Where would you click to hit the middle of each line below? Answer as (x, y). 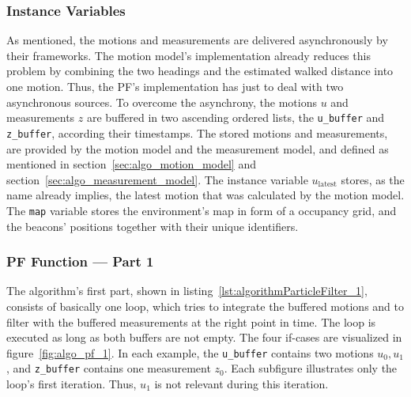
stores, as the (373, 179)
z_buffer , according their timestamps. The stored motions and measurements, (197, 132)
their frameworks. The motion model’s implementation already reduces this (189, 55)
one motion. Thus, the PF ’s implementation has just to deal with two (175, 86)
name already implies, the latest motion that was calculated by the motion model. (205, 195)
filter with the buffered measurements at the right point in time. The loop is (191, 321)
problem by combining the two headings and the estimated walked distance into (200, 71)
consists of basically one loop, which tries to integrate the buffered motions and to (205, 306)
